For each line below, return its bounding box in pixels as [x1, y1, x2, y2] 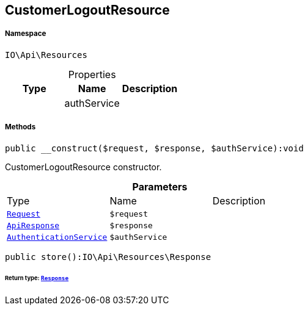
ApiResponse [7, 220, 60, 230]
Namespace [5, 29, 46, 38]
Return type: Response [5, 275, 69, 282]
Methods [5, 123, 36, 132]
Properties [68, 68, 116, 81]
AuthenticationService [7, 232, 108, 242]
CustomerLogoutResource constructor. [5, 161, 162, 172]
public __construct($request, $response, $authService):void [5, 143, 304, 153]
